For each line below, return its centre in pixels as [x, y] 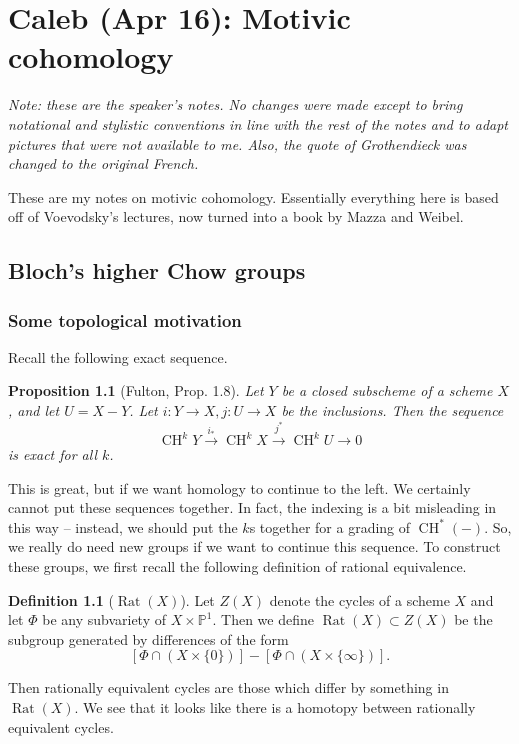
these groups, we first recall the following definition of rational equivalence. [237, 565]
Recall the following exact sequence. [118, 356]
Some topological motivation [125, 319]
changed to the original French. [103, 163]
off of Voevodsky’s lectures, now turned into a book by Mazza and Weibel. [236, 216]
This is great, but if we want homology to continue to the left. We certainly [239, 487]
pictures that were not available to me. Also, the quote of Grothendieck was [237, 143]
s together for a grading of [330, 526]
